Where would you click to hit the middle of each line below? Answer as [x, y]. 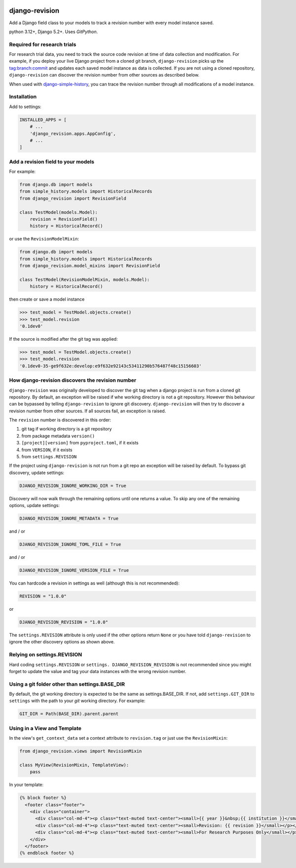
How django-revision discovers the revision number [73, 380]
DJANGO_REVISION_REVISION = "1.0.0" [64, 622]
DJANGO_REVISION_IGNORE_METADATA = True [69, 519]
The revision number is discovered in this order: [60, 420]
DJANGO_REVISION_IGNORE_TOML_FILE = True [70, 545]
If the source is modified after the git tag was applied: [63, 339]
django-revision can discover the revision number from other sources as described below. [104, 75]
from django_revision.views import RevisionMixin [81, 751]
